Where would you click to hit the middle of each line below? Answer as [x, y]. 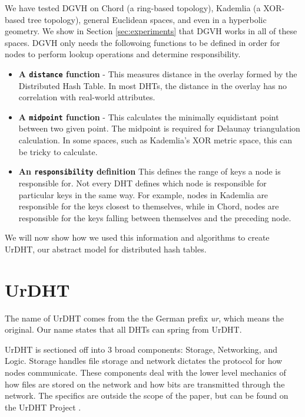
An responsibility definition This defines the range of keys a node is [150, 171]
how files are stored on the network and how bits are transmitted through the [145, 384]
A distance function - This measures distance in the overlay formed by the [158, 73]
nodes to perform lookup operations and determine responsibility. [123, 54]
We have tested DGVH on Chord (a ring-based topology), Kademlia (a [133, 8]
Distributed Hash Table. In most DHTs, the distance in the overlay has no [152, 85]
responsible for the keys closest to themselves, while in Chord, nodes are [149, 206]
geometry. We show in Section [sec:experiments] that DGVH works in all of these [151, 31]
